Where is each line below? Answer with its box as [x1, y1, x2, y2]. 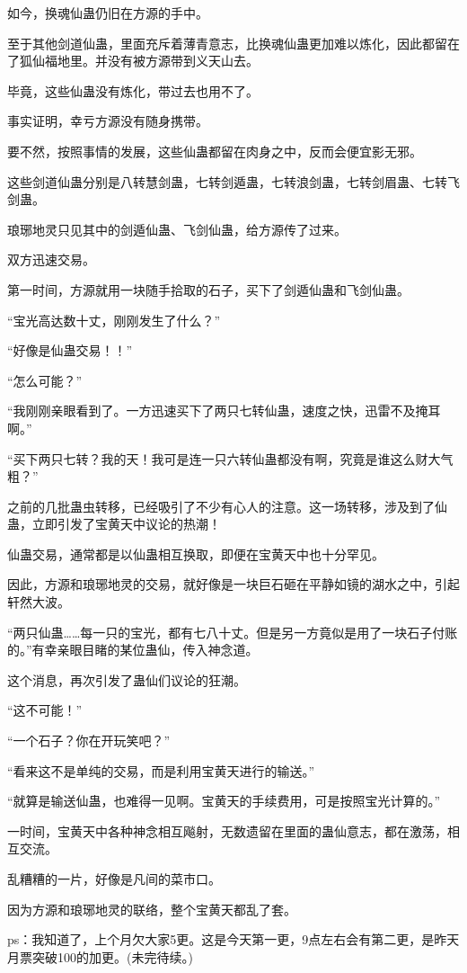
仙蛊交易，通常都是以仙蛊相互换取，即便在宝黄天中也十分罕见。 [7, 544, 384, 563]
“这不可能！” [7, 701, 83, 719]
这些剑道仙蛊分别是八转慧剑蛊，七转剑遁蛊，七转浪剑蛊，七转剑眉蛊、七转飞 [7, 172, 460, 191]
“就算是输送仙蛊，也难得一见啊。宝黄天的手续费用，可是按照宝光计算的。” [7, 791, 441, 810]
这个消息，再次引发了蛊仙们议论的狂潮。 [7, 670, 246, 689]
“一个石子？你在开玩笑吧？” [7, 731, 171, 750]
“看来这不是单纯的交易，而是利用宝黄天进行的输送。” [7, 761, 315, 780]
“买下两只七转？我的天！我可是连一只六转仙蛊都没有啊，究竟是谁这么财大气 [7, 449, 454, 468]
